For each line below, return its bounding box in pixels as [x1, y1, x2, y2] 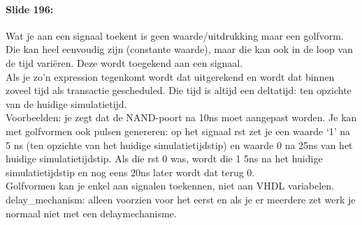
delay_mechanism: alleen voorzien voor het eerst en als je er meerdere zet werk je [6, 192, 356, 206]
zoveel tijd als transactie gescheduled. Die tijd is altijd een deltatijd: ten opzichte [6, 83, 352, 98]
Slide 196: [6, 1, 54, 16]
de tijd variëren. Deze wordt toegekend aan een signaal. [6, 55, 243, 70]
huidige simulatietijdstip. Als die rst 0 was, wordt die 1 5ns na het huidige [6, 151, 323, 166]
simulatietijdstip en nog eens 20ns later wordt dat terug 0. [6, 164, 255, 179]
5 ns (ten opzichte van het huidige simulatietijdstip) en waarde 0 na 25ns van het [6, 137, 353, 152]
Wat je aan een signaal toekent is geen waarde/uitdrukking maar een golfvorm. [6, 28, 344, 42]
